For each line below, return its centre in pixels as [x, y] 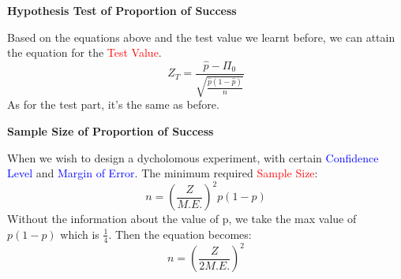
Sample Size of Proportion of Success [111, 131]
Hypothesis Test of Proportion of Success [122, 10]
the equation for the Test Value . [84, 52]
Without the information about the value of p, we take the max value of [182, 219]
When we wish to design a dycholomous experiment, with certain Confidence [193, 157]
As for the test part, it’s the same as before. [113, 104]
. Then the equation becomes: [180, 234]
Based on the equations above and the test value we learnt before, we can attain [201, 37]
